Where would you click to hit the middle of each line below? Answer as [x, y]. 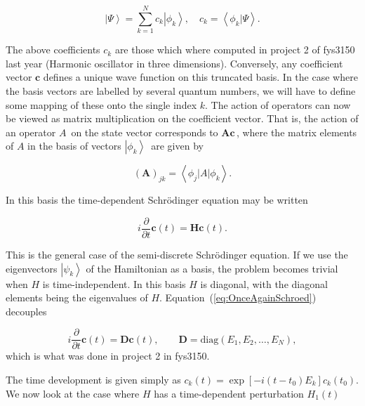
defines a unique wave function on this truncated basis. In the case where [200, 77]
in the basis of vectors [74, 146]
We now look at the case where [73, 393]
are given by [177, 146]
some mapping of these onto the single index [101, 104]
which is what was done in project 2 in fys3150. [108, 356]
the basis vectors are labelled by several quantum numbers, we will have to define [181, 90]
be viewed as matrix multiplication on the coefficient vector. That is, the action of [182, 118]
